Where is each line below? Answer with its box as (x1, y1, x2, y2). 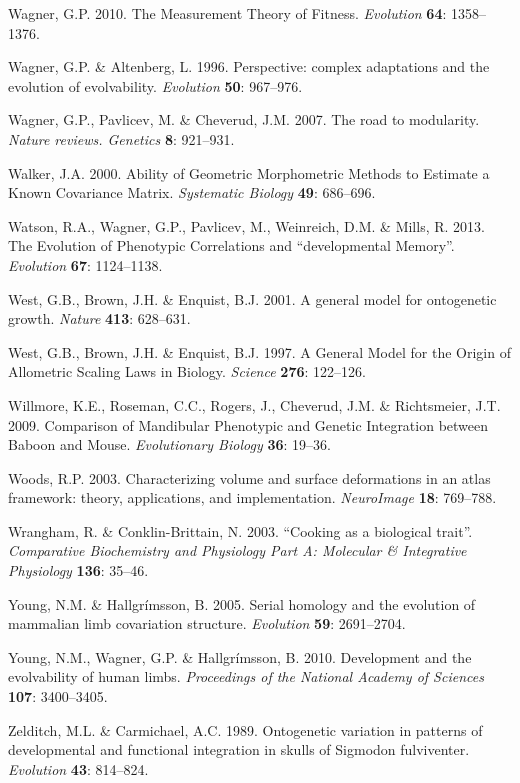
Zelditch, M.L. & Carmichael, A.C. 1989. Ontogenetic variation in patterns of (8, 719, 483, 740)
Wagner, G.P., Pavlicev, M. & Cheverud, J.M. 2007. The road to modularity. (8, 109, 480, 130)
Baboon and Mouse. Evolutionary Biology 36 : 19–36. (8, 434, 331, 455)
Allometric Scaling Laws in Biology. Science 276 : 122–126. (8, 361, 366, 382)
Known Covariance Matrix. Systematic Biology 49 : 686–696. (8, 182, 376, 203)
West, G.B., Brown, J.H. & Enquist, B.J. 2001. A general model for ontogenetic (8, 288, 497, 309)
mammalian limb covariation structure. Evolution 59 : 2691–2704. (8, 613, 406, 634)
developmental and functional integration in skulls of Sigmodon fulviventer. (8, 739, 470, 760)
